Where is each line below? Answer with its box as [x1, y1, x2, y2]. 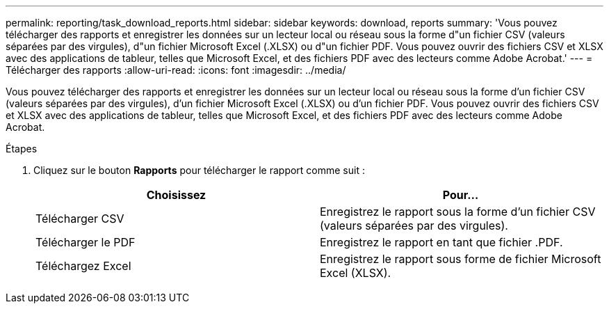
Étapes [6, 143, 38, 154]
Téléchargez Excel [35, 259, 131, 273]
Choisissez [146, 188, 206, 202]
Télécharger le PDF [35, 235, 136, 249]
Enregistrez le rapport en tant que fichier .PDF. [320, 235, 563, 249]
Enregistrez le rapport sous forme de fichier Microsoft [320, 252, 601, 266]
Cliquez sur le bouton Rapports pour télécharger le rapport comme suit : [33, 164, 365, 176]
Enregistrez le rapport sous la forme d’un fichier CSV [320, 205, 596, 219]
